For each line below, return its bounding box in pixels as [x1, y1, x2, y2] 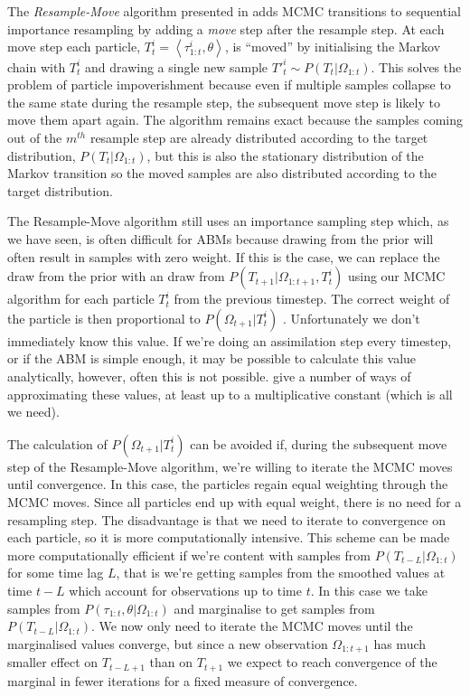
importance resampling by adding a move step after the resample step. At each [7, 19, 445, 38]
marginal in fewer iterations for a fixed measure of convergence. [7, 671, 358, 690]
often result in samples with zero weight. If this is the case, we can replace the [7, 247, 440, 266]
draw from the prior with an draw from [7, 267, 225, 286]
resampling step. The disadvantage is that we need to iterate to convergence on [7, 510, 446, 529]
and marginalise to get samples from [174, 598, 375, 617]
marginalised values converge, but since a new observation [7, 634, 328, 653]
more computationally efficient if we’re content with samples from [7, 545, 371, 564]
